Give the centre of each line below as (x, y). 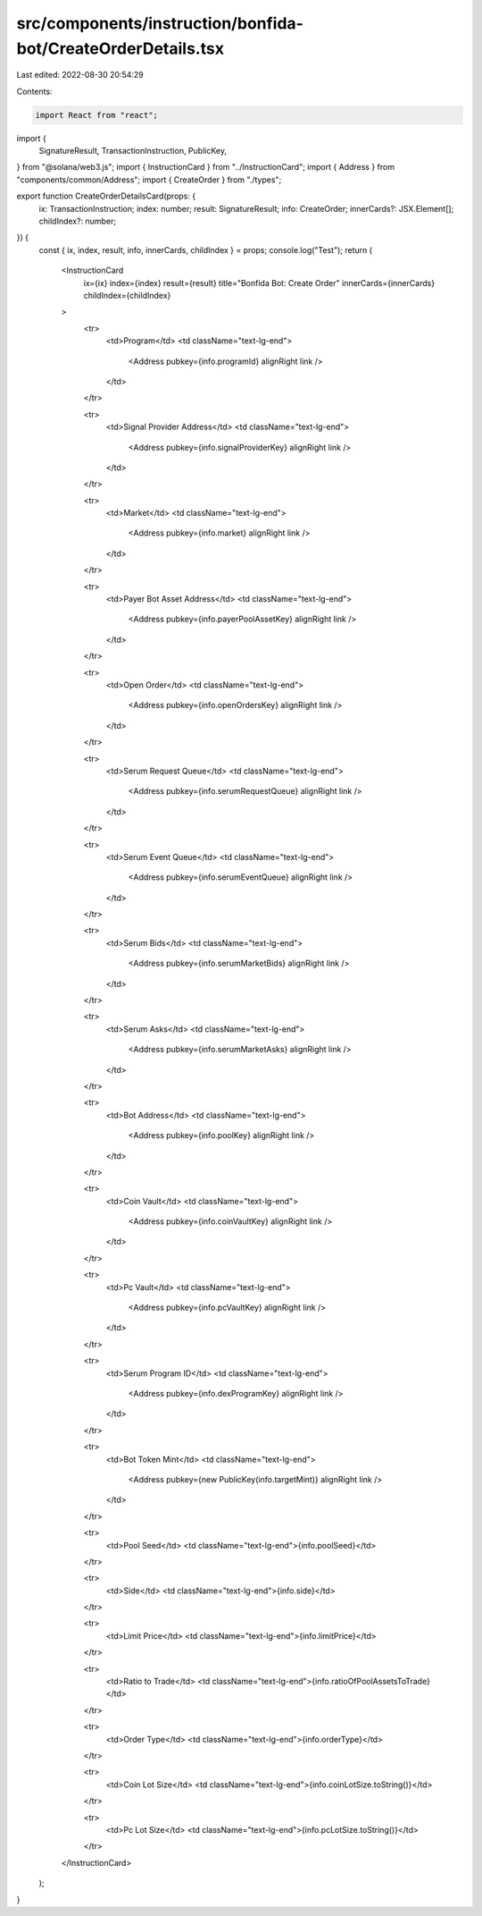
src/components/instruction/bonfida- (160, 23)
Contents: (34, 91)
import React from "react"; (96, 115)
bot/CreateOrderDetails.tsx (120, 48)
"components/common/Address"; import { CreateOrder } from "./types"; (149, 180)
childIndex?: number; (77, 221)
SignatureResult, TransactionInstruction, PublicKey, (133, 151)
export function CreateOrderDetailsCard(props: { (106, 196)
